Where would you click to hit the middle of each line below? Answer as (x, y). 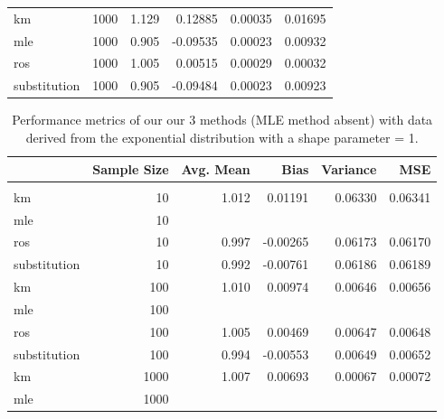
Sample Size (131, 168)
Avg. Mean (216, 168)
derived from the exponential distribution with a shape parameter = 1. (222, 137)
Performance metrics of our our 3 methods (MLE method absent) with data (222, 120)
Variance (349, 168)
